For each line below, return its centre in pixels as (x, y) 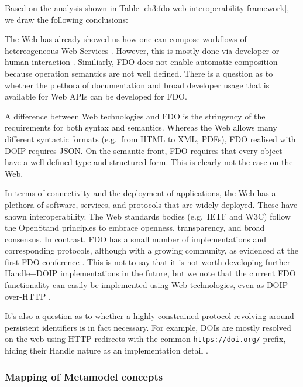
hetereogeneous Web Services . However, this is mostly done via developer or (142, 50)
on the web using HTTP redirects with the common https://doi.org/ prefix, (145, 339)
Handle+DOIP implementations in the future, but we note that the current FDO (150, 273)
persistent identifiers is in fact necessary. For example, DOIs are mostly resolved (148, 327)
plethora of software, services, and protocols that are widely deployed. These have (151, 204)
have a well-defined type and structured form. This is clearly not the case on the (149, 162)
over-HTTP (25, 296)
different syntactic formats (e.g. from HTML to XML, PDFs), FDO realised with (150, 138)
